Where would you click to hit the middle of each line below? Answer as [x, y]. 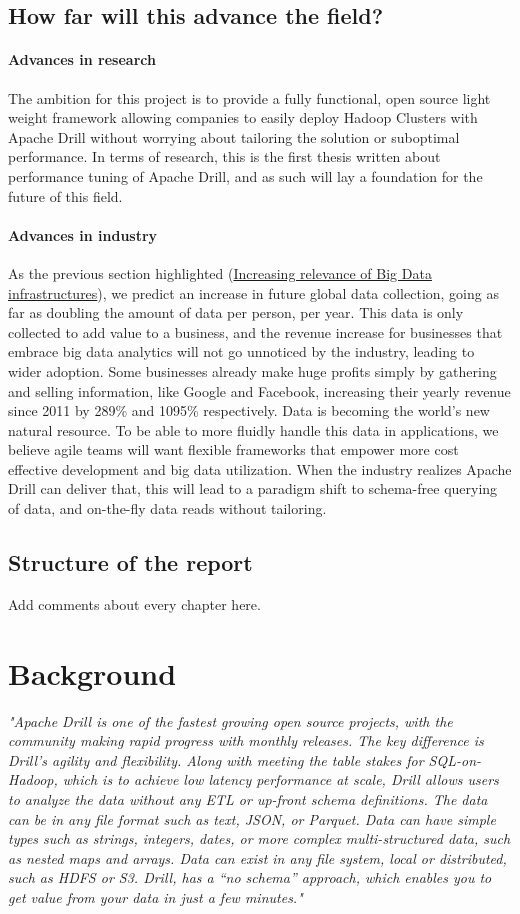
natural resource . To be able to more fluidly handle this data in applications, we [253, 429]
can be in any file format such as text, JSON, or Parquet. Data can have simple [252, 818]
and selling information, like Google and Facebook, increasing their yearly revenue [259, 390]
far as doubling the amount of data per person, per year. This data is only [236, 312]
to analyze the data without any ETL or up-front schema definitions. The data [248, 798]
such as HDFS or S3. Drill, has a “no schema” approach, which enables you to [250, 877]
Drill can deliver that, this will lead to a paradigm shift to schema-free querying [253, 488]
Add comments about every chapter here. [134, 603]
